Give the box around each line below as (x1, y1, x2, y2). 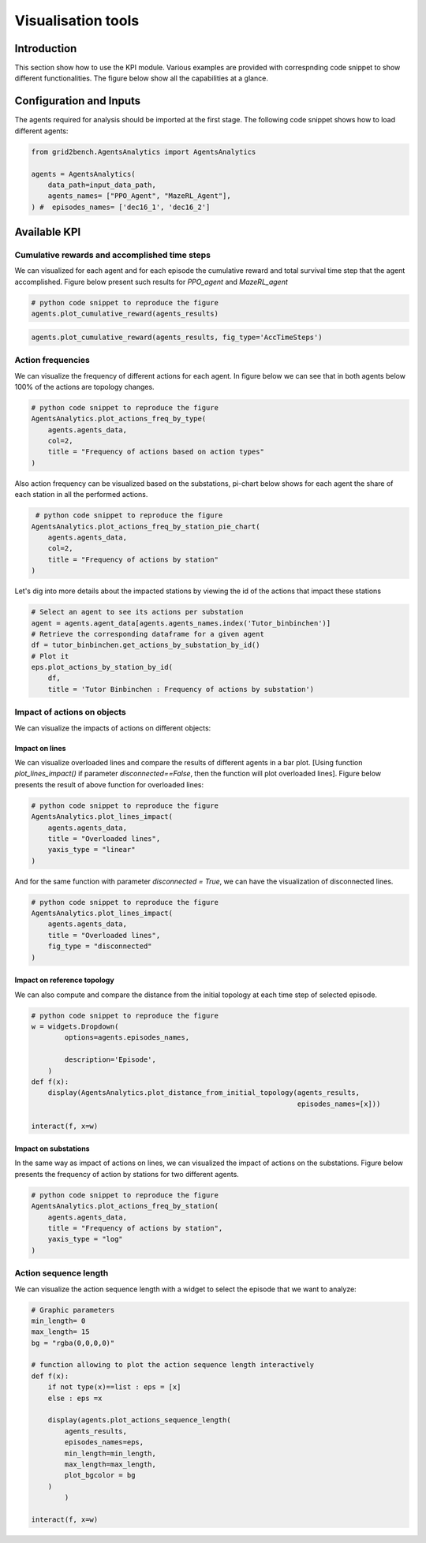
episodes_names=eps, (64, 1438, 144, 1447)
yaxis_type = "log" (47, 1235, 124, 1244)
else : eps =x (47, 1393, 103, 1403)
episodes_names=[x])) (297, 1099, 381, 1108)
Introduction (14, 42, 77, 55)
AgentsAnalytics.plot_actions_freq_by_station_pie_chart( (31, 521, 260, 531)
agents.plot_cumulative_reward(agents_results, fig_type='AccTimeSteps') (31, 332, 323, 342)
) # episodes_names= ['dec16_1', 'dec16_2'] (31, 202, 211, 211)
